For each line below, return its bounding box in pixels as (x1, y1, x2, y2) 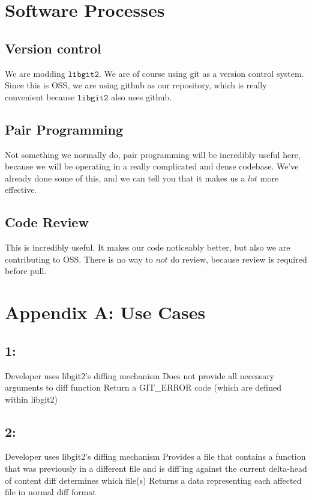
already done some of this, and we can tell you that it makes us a (5, 171, 245, 184)
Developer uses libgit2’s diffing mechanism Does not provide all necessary (5, 369, 275, 382)
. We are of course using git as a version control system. (98, 67, 304, 79)
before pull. (5, 264, 47, 277)
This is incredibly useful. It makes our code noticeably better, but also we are (5, 241, 290, 254)
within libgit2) (5, 392, 58, 405)
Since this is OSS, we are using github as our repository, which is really (5, 79, 267, 91)
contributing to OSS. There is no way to (5, 252, 153, 265)
